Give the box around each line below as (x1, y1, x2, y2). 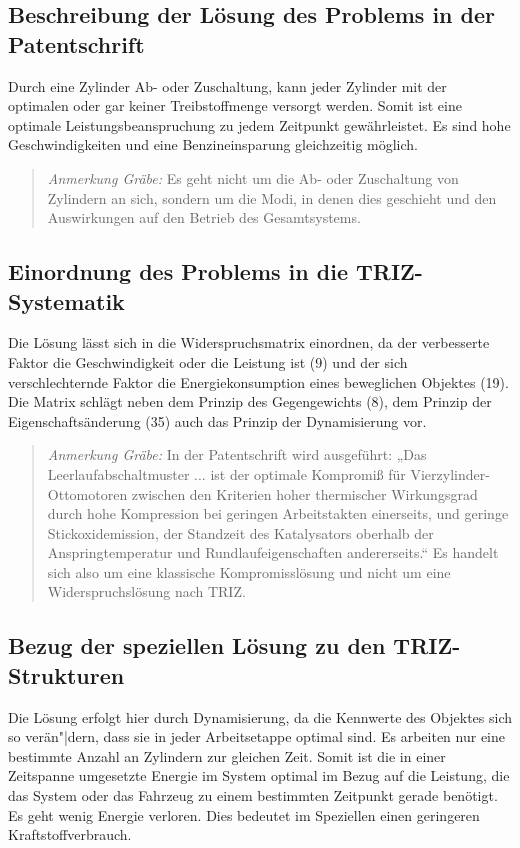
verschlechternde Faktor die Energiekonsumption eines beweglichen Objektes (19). (8, 371, 509, 392)
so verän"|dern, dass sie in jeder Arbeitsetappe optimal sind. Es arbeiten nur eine (8, 726, 505, 747)
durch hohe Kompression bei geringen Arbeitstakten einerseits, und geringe (47, 503, 509, 524)
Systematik (8, 285, 125, 316)
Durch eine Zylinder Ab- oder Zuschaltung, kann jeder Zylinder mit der (8, 75, 447, 96)
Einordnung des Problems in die (8, 256, 348, 287)
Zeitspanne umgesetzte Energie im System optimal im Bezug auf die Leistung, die (8, 765, 510, 786)
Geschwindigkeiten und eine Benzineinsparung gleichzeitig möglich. (8, 134, 418, 155)
